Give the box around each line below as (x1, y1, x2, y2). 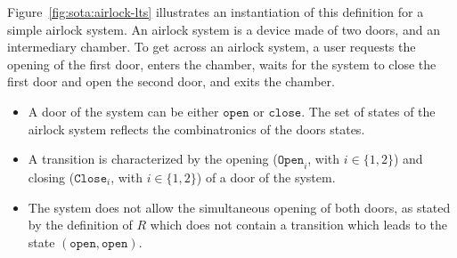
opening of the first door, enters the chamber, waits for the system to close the (7, 54, 437, 73)
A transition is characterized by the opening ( (28, 149, 278, 168)
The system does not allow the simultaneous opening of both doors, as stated (28, 198, 451, 216)
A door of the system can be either (28, 101, 219, 120)
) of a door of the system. (196, 167, 336, 186)
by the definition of (28, 215, 133, 234)
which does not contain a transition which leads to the (150, 215, 448, 234)
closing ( (28, 167, 75, 186)
